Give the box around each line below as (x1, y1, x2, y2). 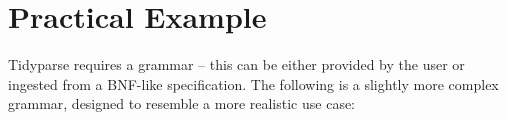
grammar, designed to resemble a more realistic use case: (8, 93, 356, 114)
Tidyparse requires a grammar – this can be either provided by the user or (8, 54, 465, 75)
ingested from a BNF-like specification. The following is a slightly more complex (8, 73, 499, 94)
